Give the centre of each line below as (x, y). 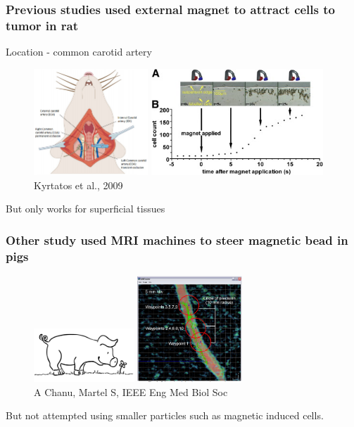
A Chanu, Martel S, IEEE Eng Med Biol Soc (131, 391)
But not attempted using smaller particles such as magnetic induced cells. (165, 415)
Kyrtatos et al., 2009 (78, 185)
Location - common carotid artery (79, 52)
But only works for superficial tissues (86, 209)
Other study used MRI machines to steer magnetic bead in (177, 240)
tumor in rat (42, 25)
